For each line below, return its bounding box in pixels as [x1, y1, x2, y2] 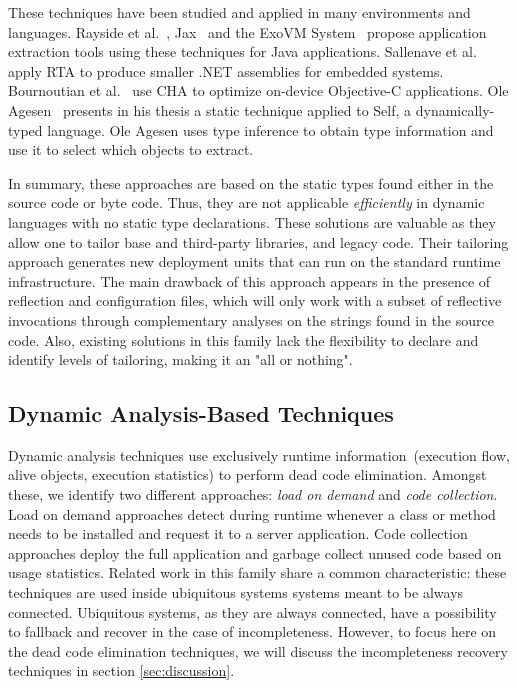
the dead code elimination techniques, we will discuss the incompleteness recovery [8, 640, 508, 661]
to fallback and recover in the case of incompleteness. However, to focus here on [8, 621, 497, 642]
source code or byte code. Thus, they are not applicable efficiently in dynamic [8, 192, 485, 213]
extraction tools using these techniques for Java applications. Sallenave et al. [8, 41, 477, 62]
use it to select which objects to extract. [8, 139, 254, 160]
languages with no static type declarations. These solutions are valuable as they [8, 211, 496, 232]
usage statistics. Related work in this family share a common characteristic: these [8, 562, 507, 583]
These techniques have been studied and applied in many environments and [8, 2, 471, 22]
